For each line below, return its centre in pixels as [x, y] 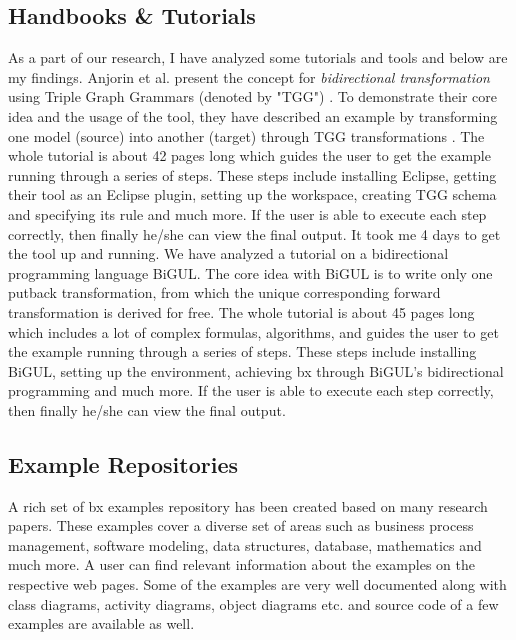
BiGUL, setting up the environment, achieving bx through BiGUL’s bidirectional [256, 370]
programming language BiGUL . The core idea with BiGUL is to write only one [250, 272]
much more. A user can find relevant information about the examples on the [241, 564]
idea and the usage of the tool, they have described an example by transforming [253, 115]
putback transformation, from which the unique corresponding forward [224, 292]
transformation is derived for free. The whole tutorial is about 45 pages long [241, 311]
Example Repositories [123, 463]
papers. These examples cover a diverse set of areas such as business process [241, 525]
